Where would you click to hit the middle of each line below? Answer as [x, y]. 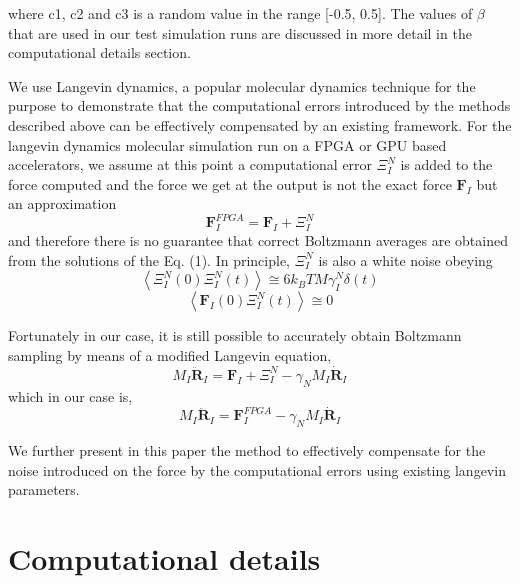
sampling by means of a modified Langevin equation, [170, 355]
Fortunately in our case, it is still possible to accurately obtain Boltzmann [235, 335]
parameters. [44, 489]
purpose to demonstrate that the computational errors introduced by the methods [259, 105]
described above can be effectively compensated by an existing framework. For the [260, 124]
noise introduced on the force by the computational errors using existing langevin [257, 469]
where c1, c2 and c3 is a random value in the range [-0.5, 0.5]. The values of [240, 13]
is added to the [446, 164]
